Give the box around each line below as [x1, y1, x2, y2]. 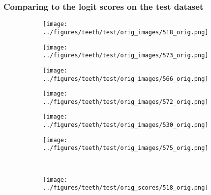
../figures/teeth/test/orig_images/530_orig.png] [43, 122, 209, 129]
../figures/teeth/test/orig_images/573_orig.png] [43, 52, 209, 59]
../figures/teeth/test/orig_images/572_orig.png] [43, 98, 209, 105]
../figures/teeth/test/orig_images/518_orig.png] [43, 28, 209, 36]
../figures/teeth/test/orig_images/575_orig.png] [43, 145, 209, 152]
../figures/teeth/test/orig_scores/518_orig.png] [43, 184, 209, 192]
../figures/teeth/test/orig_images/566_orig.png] [43, 75, 209, 82]
